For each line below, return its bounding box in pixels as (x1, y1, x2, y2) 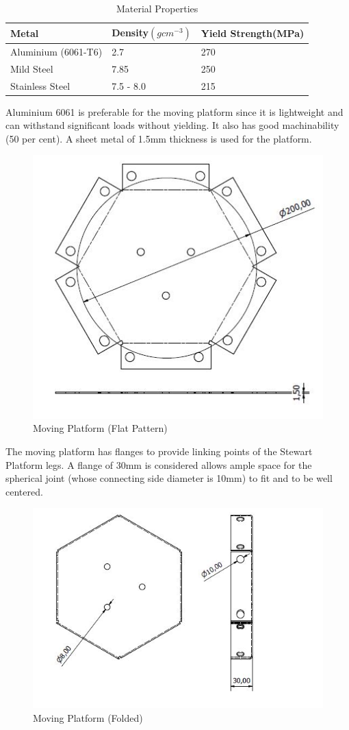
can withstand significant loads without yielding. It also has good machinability (5, 118, 339, 132)
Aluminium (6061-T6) (10, 44, 103, 58)
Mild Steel (10, 61, 53, 75)
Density (112, 25, 148, 39)
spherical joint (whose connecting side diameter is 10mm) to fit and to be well (5, 471, 333, 485)
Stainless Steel (10, 78, 70, 93)
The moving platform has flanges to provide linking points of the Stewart (5, 444, 313, 459)
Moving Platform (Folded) (33, 710, 143, 725)
